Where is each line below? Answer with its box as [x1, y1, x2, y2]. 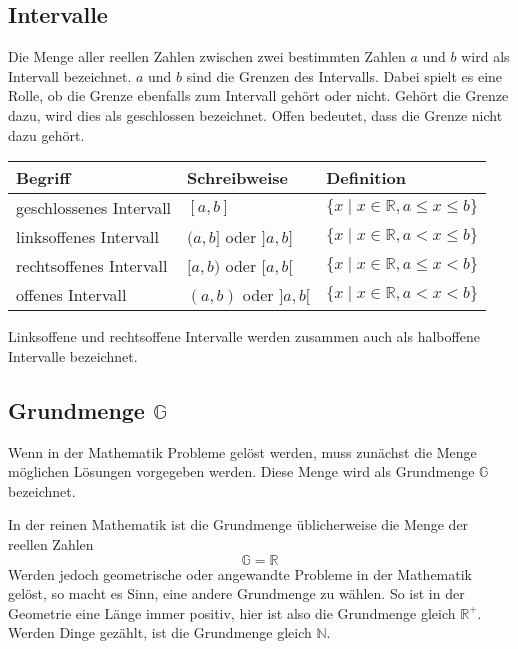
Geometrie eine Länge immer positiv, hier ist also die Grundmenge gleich [8, 602, 456, 623]
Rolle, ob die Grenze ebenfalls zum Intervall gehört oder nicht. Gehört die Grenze [8, 85, 509, 106]
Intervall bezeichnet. [8, 65, 132, 86]
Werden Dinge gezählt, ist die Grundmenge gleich [8, 622, 312, 643]
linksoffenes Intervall [16, 225, 159, 249]
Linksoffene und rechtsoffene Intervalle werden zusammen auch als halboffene [8, 326, 480, 347]
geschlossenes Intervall [16, 196, 172, 220]
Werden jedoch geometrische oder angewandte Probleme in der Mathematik [8, 563, 473, 584]
